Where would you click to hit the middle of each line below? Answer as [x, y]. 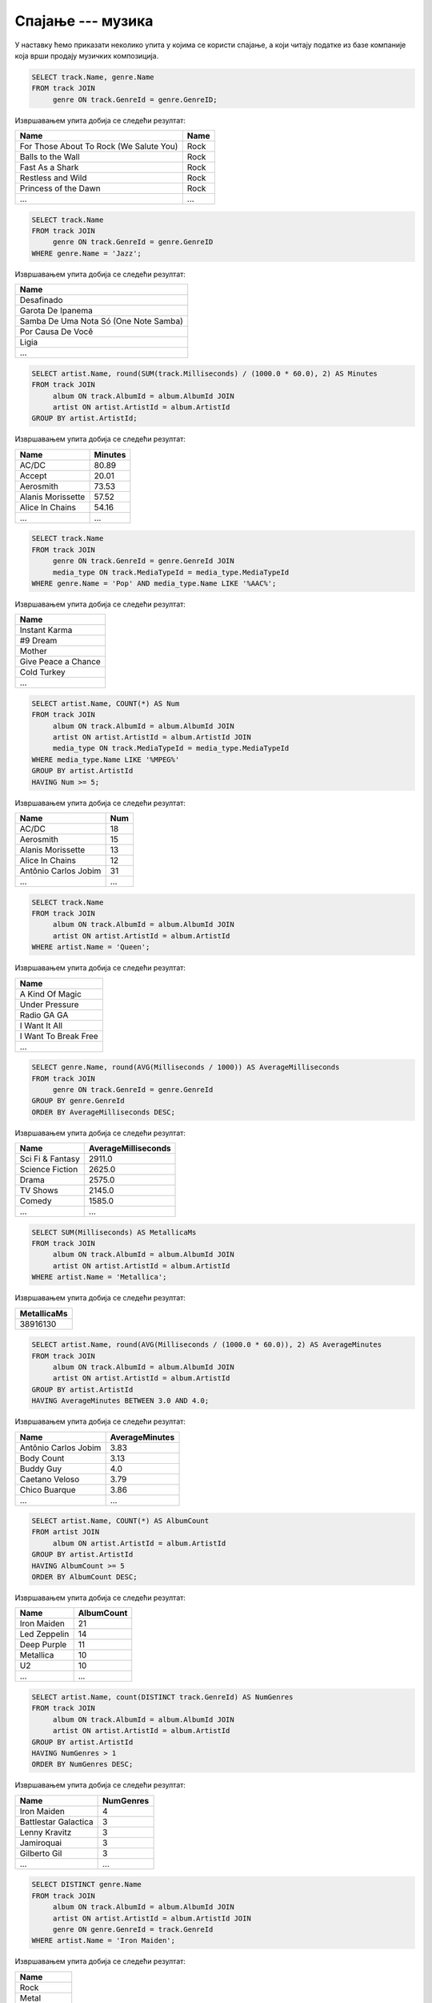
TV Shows [39, 1191]
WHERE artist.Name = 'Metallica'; [99, 1277]
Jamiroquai [41, 1843]
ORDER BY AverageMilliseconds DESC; [104, 1112]
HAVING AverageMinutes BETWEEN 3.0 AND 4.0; [120, 1401]
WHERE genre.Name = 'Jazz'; [86, 253]
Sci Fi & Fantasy [50, 1159]
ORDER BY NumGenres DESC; [82, 1764]
